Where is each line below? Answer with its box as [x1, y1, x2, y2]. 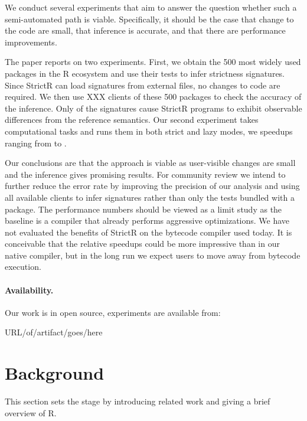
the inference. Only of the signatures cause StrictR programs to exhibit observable [5, 102, 302, 114]
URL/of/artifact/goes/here [5, 326, 103, 338]
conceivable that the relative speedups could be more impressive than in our [5, 237, 280, 250]
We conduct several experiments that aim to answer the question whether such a [5, 1, 297, 13]
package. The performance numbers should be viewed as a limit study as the [5, 203, 282, 215]
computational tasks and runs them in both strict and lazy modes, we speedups [5, 125, 293, 137]
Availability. [5, 283, 54, 296]
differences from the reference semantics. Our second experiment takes [5, 113, 259, 126]
